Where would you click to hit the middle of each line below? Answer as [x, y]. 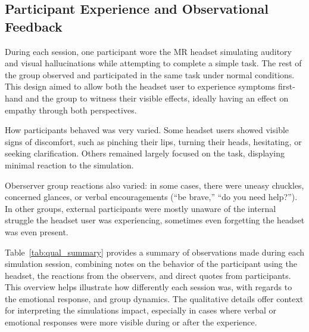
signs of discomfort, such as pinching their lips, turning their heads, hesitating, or [153, 141]
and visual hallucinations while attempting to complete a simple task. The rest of [153, 63]
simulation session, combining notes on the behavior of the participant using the [151, 264]
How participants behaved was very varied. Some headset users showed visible [147, 130]
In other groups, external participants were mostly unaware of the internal [141, 208]
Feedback [34, 26]
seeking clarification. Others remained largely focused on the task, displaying [145, 153]
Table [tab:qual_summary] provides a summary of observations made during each [155, 252]
